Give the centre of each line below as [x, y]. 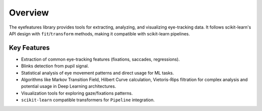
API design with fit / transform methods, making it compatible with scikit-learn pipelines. [99, 33]
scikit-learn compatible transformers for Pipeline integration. [88, 100]
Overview [29, 13]
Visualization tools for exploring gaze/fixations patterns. [77, 93]
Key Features [29, 48]
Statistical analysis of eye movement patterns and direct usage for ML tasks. [98, 73]
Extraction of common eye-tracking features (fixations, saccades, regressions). [100, 59]
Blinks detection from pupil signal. [55, 66]
